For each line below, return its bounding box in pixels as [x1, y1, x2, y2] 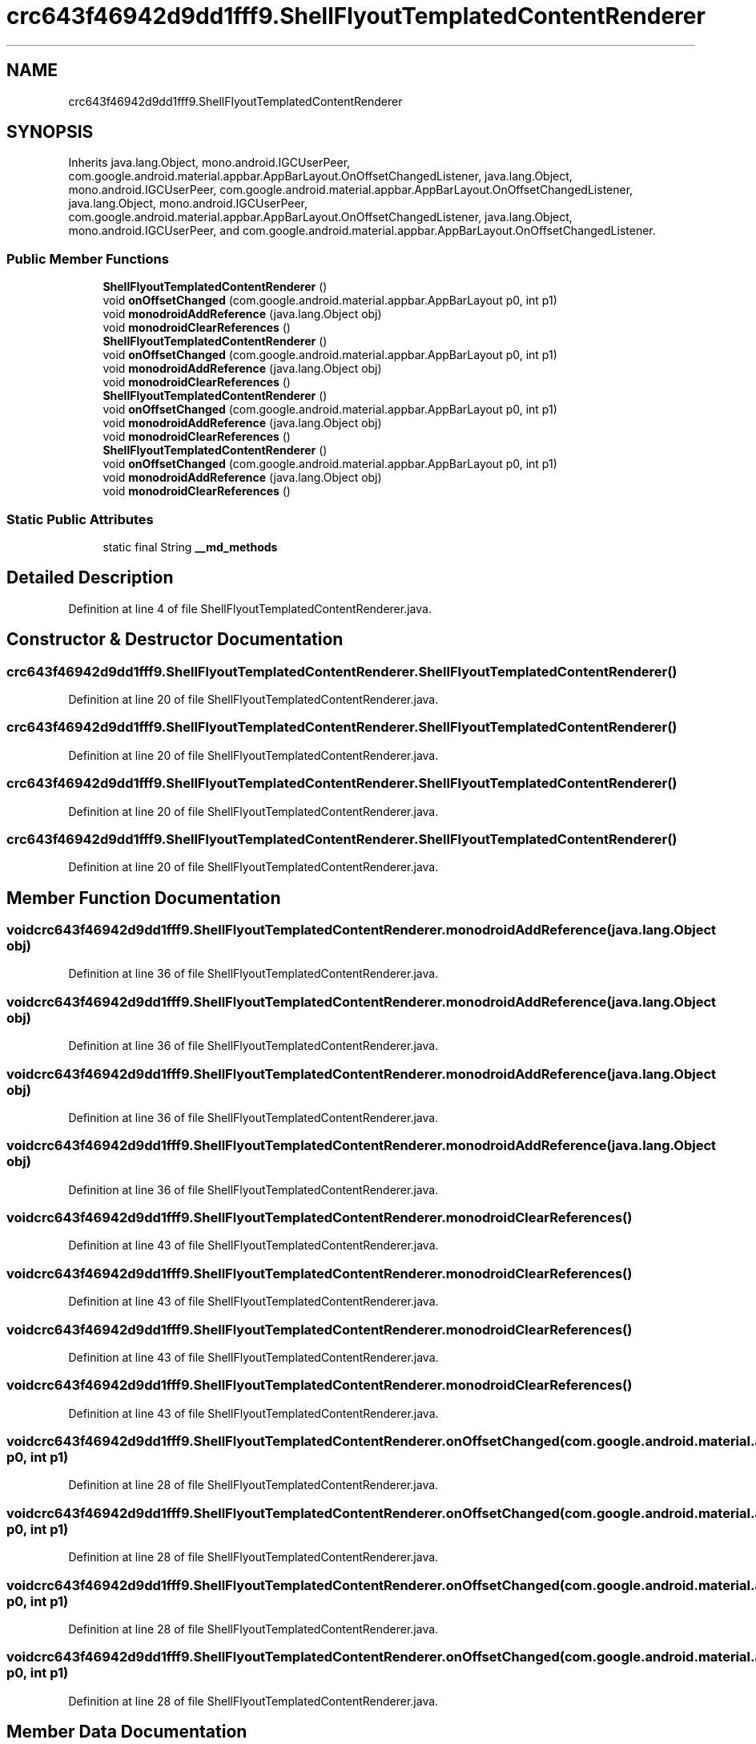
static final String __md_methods [103, 539, 278, 554]
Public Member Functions [6, 250, 169, 267]
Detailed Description [6, 567, 174, 588]
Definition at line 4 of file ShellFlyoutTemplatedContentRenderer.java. [68, 601, 432, 616]
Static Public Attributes [6, 511, 154, 527]
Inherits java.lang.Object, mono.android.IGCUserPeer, [68, 155, 351, 170]
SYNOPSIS [6, 122, 94, 143]
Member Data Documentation [6, 1722, 247, 1742]
